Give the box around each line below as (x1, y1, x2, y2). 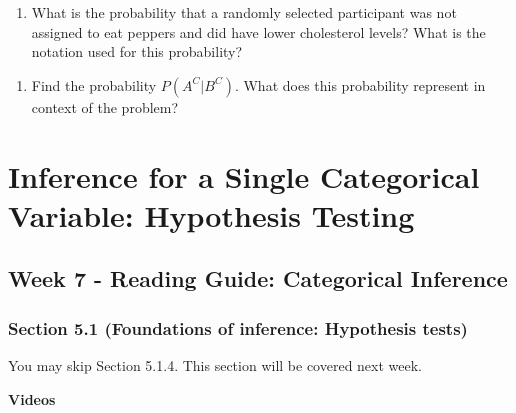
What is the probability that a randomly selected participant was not (31, 2, 457, 22)
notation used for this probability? (31, 41, 243, 62)
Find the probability (31, 74, 157, 95)
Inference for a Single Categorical (8, 155, 480, 196)
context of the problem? (31, 96, 179, 117)
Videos (8, 388, 56, 409)
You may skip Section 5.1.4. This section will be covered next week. (8, 354, 423, 375)
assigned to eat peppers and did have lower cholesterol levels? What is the (31, 21, 486, 42)
